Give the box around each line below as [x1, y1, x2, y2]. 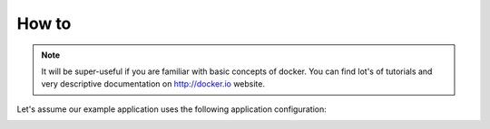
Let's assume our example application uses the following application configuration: [16, 104, 327, 115]
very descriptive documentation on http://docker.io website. [41, 78, 265, 89]
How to [16, 14, 72, 33]
